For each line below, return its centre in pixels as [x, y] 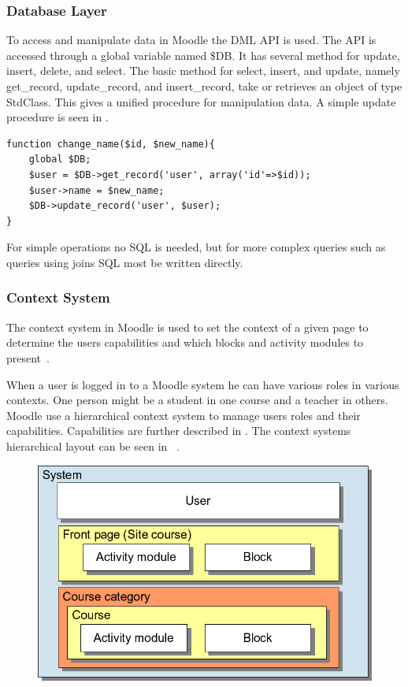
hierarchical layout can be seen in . [93, 446]
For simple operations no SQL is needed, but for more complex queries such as [196, 247]
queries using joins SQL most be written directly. [125, 262]
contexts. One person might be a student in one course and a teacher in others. [197, 400]
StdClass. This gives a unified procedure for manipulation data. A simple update [201, 101]
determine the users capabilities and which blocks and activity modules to [185, 342]
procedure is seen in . [57, 117]
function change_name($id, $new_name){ [111, 144]
